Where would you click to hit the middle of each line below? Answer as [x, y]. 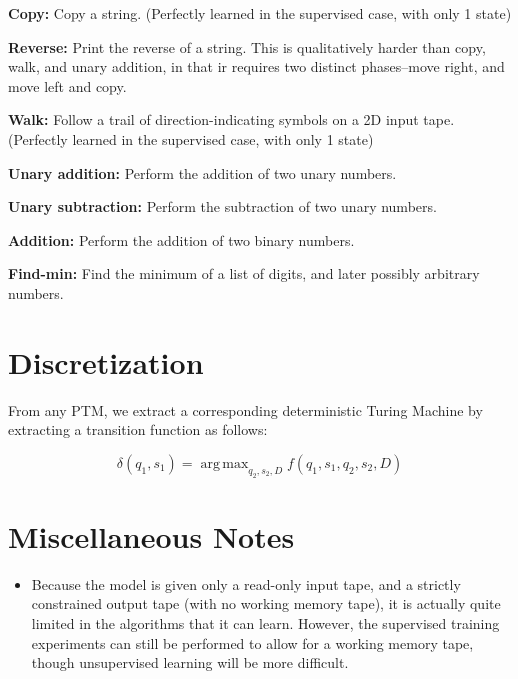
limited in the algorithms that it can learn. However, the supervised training [265, 622]
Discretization [106, 361]
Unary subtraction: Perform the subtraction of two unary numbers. [222, 206]
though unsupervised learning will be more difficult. [190, 662]
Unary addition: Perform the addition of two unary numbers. [202, 172]
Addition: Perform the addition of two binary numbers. [181, 239]
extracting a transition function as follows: [138, 429]
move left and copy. [67, 85]
